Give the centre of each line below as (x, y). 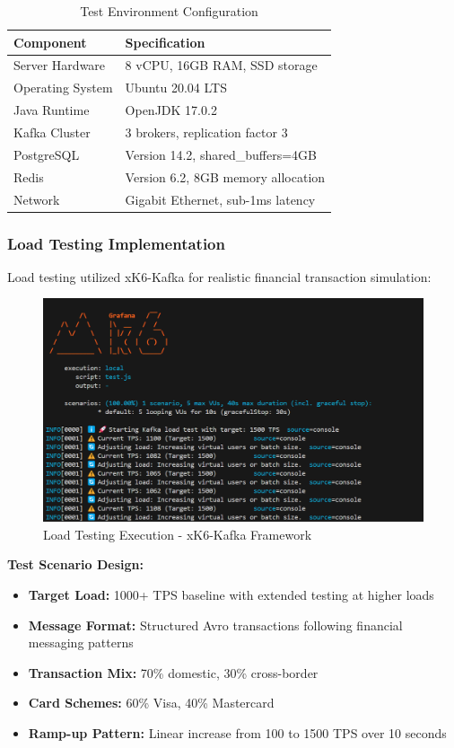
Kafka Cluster (52, 132)
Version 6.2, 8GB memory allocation (225, 176)
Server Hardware (60, 65)
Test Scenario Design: (75, 564)
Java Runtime (52, 110)
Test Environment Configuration (169, 11)
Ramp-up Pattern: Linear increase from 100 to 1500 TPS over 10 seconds (237, 733)
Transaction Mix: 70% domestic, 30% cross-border (173, 672)
